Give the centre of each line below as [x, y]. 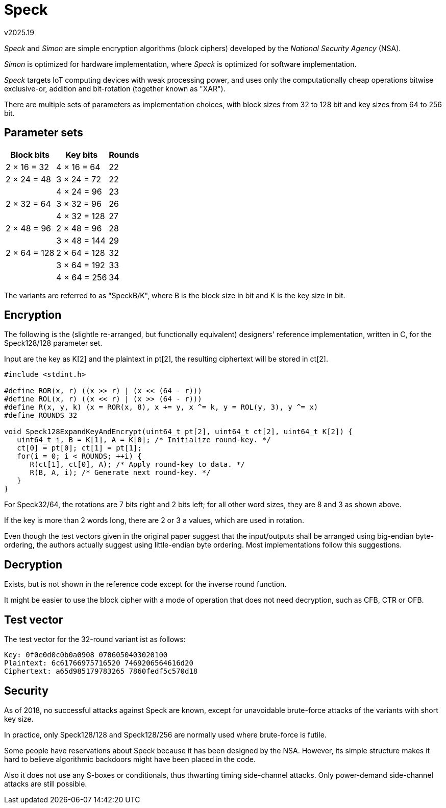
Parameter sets [44, 133]
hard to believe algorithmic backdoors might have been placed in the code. [130, 759]
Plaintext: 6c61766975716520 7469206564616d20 [99, 663]
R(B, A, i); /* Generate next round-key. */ [120, 473]
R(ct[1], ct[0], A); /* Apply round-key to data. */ [138, 465]
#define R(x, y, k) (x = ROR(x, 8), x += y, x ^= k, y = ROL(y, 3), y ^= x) [161, 407]
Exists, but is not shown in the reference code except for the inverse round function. [145, 584]
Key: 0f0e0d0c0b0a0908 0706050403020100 [86, 655]
